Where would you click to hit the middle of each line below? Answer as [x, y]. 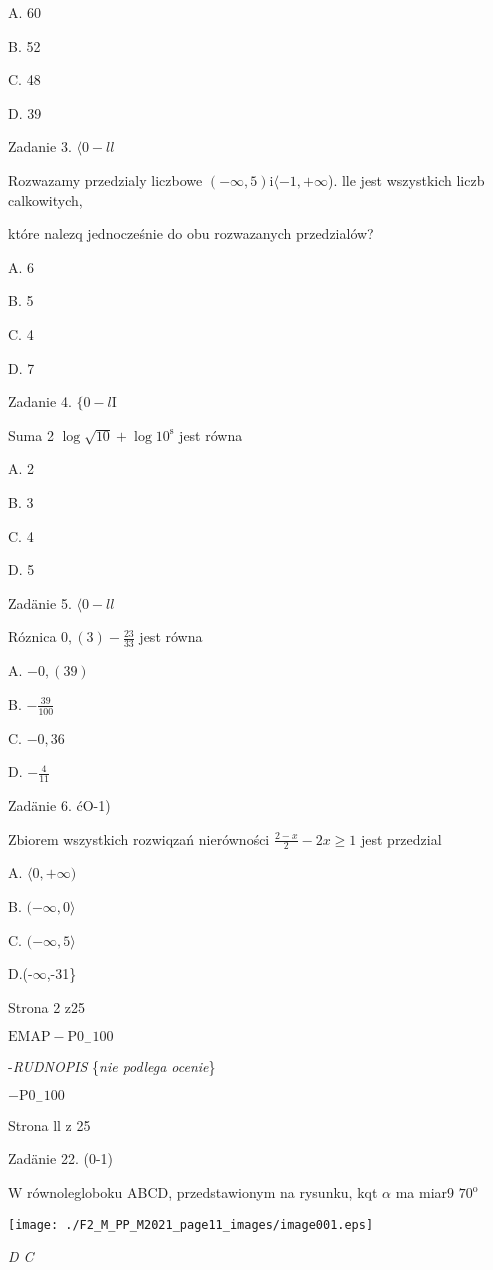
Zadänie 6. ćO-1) [59, 804]
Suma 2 [31, 434]
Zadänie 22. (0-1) [60, 1158]
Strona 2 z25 [47, 1006]
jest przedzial [401, 838]
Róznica [32, 636]
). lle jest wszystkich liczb [406, 179]
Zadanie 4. [40, 401]
